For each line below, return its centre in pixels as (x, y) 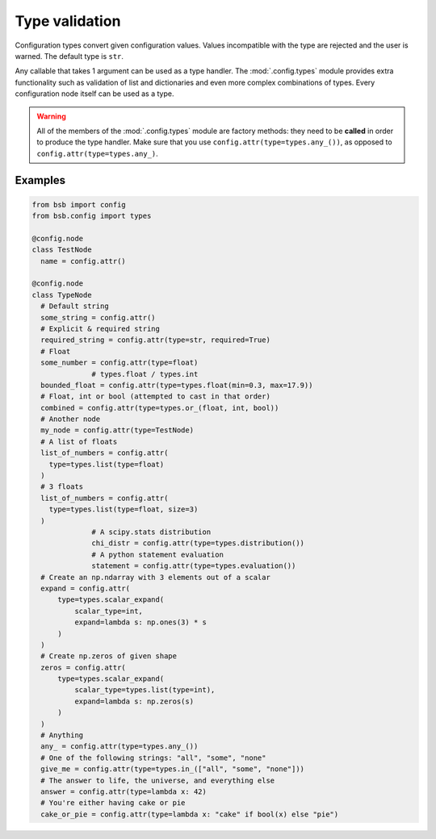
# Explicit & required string (101, 328)
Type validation (68, 21)
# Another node (71, 419)
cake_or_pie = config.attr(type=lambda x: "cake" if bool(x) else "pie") (190, 814)
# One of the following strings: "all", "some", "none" (153, 758)
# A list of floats (79, 441)
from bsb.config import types (92, 216)
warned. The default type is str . (69, 56)
